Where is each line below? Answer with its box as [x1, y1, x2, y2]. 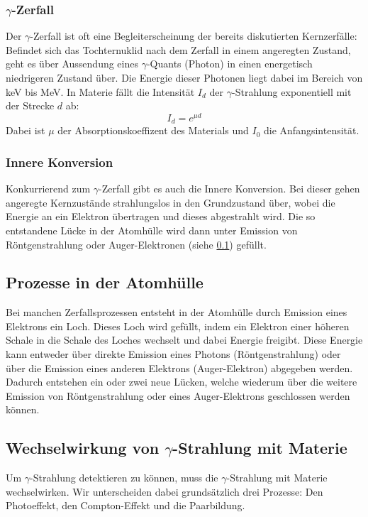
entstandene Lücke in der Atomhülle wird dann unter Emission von [6, 222, 298, 237]
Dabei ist [6, 123, 45, 138]
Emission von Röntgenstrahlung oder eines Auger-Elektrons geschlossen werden [6, 388, 350, 403]
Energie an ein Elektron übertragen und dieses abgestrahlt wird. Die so [6, 209, 316, 224]
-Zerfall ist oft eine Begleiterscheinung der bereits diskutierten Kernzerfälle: [30, 28, 357, 43]
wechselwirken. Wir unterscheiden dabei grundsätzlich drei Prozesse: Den [6, 484, 323, 499]
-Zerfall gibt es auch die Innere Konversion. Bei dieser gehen [99, 181, 360, 196]
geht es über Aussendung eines [6, 56, 138, 71]
